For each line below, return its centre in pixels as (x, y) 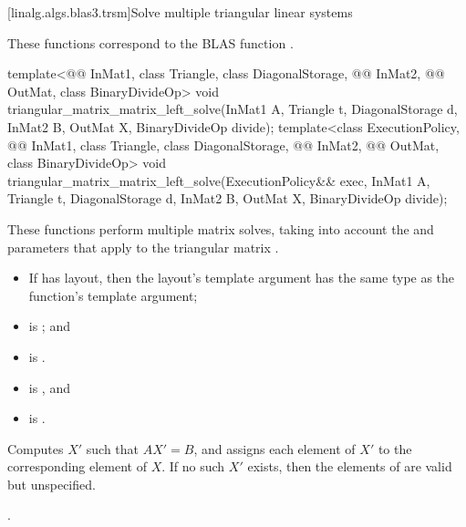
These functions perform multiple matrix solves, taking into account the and (221, 228)
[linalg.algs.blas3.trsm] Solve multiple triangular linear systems (180, 12)
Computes (36, 448)
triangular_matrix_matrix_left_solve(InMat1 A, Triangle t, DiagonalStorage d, (233, 109)
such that (113, 448)
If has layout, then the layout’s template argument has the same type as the (242, 278)
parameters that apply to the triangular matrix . (143, 247)
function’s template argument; (113, 295)
